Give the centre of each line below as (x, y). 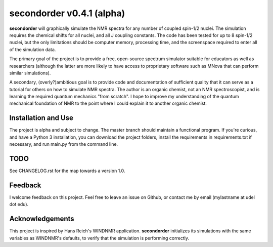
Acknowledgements (42, 219)
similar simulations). (30, 73)
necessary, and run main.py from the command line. (64, 144)
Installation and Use (41, 118)
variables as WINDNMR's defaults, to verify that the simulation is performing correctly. (99, 238)
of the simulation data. (33, 49)
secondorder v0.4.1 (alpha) (67, 13)
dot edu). (19, 204)
